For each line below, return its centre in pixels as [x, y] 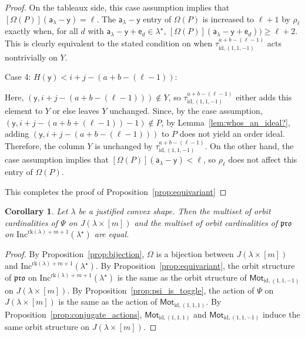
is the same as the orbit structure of [182, 277]
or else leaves [76, 111]
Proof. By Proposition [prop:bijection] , [75, 254]
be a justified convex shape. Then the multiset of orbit [175, 211]
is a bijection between [195, 254]
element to [24, 111]
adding [17, 134]
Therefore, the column [45, 145]
